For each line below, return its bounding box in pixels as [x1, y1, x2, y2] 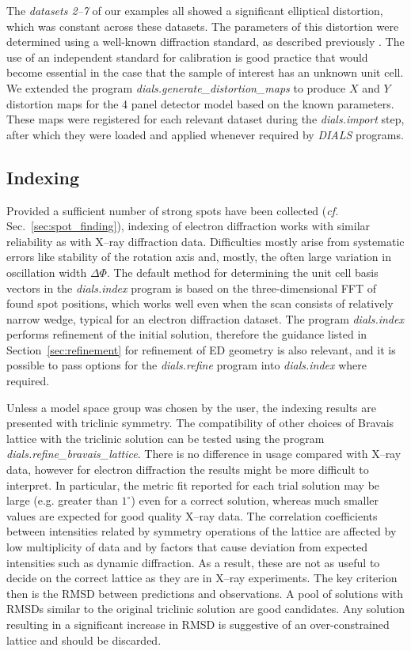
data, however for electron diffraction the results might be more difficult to [6, 461, 369, 478]
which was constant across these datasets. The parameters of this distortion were [6, 17, 399, 34]
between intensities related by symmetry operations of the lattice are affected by [6, 523, 397, 539]
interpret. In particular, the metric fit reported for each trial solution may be [6, 476, 380, 493]
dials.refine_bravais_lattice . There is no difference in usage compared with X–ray [6, 445, 401, 462]
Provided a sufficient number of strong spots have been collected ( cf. [6, 202, 339, 218]
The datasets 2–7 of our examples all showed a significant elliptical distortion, [6, 2, 383, 18]
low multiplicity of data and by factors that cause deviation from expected [6, 539, 368, 555]
